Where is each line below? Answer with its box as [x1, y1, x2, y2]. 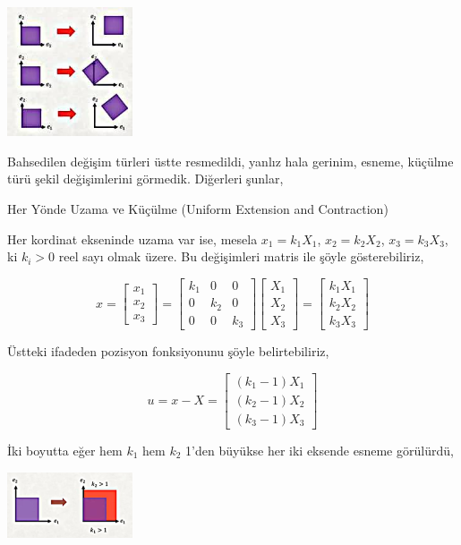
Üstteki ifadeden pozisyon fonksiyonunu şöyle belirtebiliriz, [7, 342, 329, 361]
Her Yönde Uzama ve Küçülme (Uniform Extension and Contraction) [7, 200, 388, 217]
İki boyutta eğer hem [7, 440, 123, 459]
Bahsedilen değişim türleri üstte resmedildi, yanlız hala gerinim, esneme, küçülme [7, 151, 454, 170]
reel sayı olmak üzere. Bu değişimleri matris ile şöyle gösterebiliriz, [58, 247, 424, 266]
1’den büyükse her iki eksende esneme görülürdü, [185, 440, 454, 459]
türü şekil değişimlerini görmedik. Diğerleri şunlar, [7, 169, 284, 188]
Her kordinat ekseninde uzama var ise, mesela [7, 229, 258, 248]
